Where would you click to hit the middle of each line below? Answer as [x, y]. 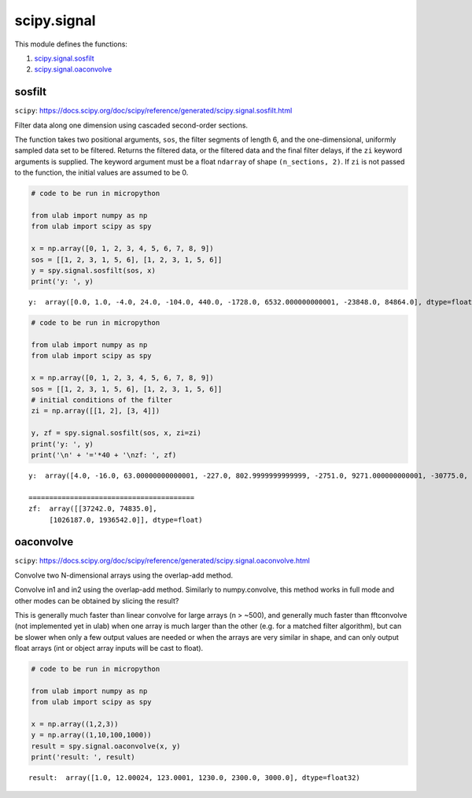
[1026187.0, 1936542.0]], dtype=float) [126, 520]
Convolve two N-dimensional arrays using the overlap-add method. [124, 575]
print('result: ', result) [83, 757]
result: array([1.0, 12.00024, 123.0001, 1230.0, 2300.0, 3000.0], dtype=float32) [195, 778]
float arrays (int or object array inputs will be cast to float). [109, 648]
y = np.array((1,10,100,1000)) [92, 735]
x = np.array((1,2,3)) [75, 724]
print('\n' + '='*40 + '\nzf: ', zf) [104, 455]
